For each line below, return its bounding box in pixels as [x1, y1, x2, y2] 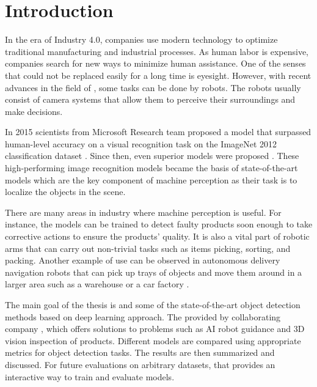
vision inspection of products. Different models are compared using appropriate [5, 334, 301, 347]
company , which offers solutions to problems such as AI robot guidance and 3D [5, 322, 305, 335]
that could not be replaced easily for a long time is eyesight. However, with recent [5, 68, 312, 81]
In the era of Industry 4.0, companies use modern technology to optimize [5, 33, 278, 46]
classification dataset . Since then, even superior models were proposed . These [5, 149, 299, 162]
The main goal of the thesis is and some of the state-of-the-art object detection [5, 298, 301, 311]
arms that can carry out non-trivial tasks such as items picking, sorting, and [5, 241, 291, 254]
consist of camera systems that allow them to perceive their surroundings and [5, 93, 296, 106]
